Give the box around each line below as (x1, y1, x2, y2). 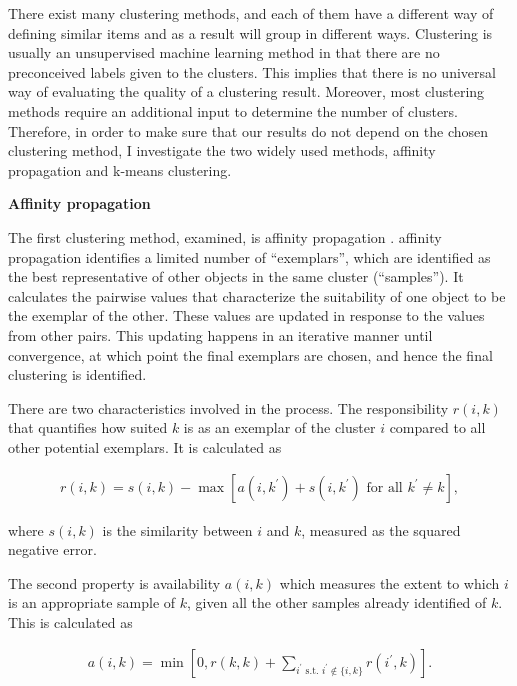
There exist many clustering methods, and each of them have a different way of (8, 3, 494, 23)
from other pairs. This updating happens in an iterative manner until (8, 324, 433, 345)
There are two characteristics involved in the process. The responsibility (8, 397, 449, 418)
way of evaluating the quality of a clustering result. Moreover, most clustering (8, 81, 485, 102)
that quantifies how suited (8, 417, 168, 438)
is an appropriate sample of (8, 592, 176, 613)
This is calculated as (8, 611, 133, 632)
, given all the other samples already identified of (187, 592, 487, 613)
